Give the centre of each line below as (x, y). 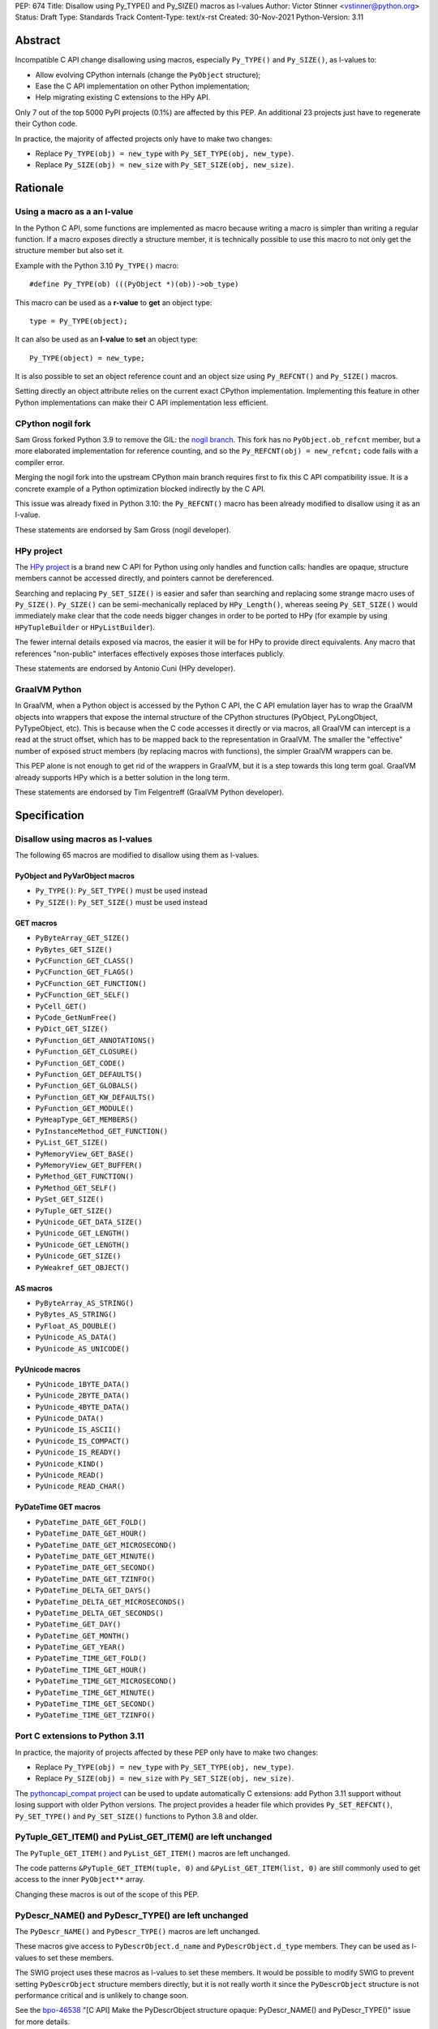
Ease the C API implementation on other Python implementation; (143, 86)
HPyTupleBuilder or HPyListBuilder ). (85, 627)
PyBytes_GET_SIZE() (74, 949)
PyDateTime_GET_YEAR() (80, 1647)
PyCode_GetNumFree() (76, 1017)
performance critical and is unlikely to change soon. (102, 1995)
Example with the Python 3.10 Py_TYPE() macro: (97, 265)
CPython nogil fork (53, 424)
